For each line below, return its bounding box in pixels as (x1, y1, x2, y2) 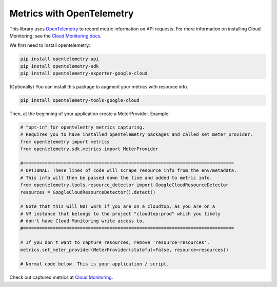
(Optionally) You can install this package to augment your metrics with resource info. (9, 84, 188, 90)
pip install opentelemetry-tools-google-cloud (20, 98, 140, 103)
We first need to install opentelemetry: (9, 42, 91, 48)
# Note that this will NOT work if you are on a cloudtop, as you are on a (20, 204, 215, 209)
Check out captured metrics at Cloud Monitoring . (9, 274, 113, 280)
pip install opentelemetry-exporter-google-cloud (20, 70, 148, 77)
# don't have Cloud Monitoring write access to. (20, 218, 145, 224)
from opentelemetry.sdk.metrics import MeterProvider (20, 146, 159, 152)
